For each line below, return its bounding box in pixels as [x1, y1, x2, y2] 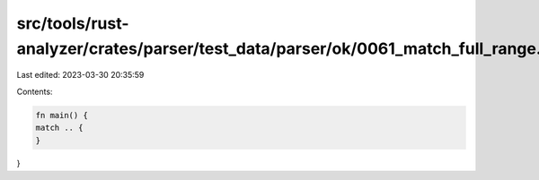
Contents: [16, 86, 53, 97]
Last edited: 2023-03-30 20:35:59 [16, 70, 145, 81]
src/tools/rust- [16, 13, 129, 33]
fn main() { [35, 110, 89, 120]
